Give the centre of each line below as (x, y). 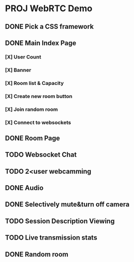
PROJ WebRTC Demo (49, 9)
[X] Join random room (31, 109)
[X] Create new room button (39, 96)
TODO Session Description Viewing (60, 221)
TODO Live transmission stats (51, 238)
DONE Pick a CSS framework (49, 27)
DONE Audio (24, 188)
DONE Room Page (32, 138)
